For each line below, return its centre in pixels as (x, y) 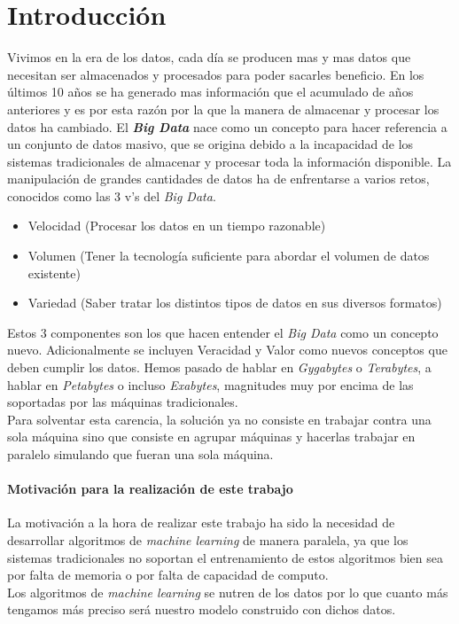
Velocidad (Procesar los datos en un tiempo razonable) (177, 226)
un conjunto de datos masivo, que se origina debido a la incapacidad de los (210, 144)
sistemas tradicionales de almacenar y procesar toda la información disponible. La (229, 161)
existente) (54, 273)
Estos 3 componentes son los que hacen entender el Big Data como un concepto (223, 332)
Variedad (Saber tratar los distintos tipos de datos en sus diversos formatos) (235, 303)
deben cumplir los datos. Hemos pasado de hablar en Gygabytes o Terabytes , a (219, 367)
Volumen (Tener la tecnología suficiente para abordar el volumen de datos (229, 256)
